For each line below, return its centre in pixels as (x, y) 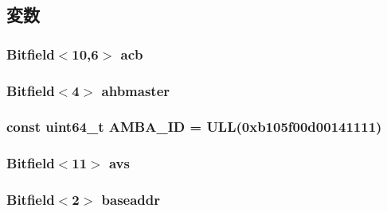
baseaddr (131, 200)
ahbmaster (136, 90)
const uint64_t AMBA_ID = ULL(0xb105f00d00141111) (194, 127)
